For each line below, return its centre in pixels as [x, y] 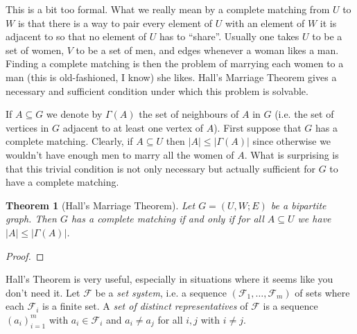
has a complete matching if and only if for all [167, 219]
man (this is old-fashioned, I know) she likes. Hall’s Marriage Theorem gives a [171, 77]
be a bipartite [298, 205]
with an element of [265, 23]
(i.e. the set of [304, 114]
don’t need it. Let [43, 292]
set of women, [35, 50]
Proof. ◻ [25, 255]
